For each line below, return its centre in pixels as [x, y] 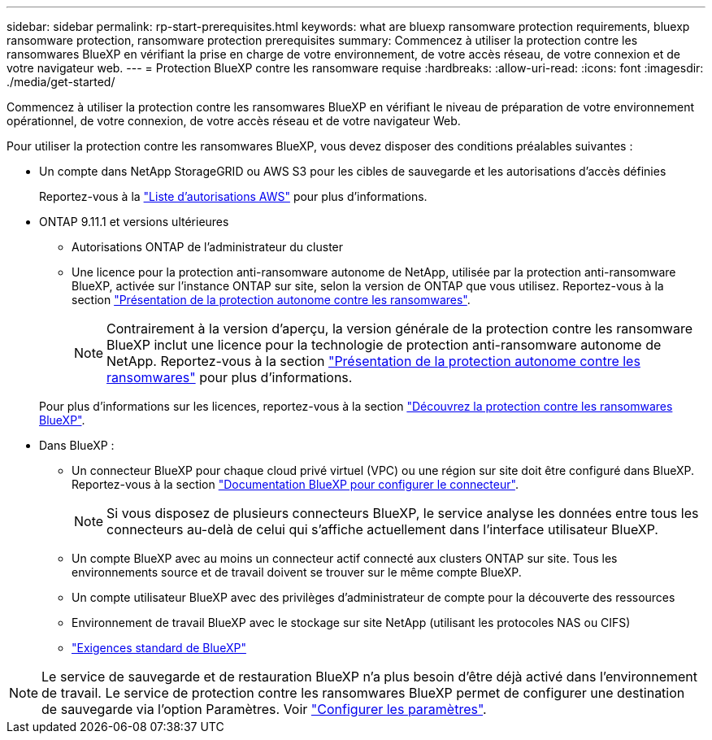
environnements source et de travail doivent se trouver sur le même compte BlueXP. [297, 572]
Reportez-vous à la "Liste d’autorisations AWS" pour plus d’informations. [233, 196]
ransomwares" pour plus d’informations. [230, 377]
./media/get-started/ [61, 82]
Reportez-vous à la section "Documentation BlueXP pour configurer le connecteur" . [295, 484]
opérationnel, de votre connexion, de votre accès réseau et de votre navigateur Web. [234, 121]
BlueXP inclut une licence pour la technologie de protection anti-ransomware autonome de [384, 345]
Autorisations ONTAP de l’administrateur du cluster [208, 247]
